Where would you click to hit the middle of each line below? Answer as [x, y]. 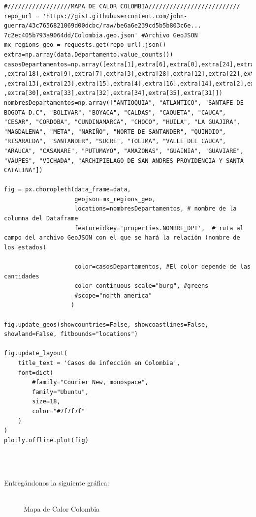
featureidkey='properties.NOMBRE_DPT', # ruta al [159, 228]
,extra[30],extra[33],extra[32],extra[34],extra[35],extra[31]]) [113, 93]
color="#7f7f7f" [59, 411]
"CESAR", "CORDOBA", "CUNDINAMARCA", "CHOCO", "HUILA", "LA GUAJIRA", [122, 122]
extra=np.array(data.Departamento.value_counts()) [89, 54]
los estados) [25, 247]
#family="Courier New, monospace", [90, 382]
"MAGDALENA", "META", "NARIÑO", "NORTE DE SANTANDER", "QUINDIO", [115, 132]
